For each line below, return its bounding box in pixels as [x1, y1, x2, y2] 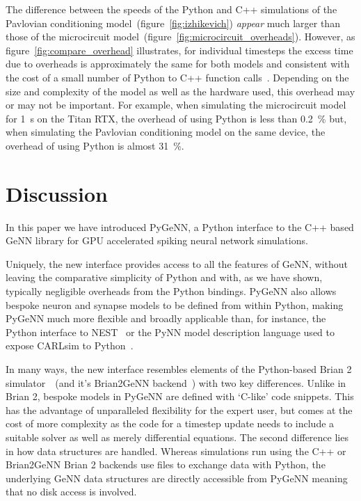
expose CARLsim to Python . [6, 338, 134, 353]
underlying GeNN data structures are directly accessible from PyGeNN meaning [6, 470, 348, 485]
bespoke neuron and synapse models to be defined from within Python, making [6, 297, 344, 312]
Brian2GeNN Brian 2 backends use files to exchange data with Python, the [6, 457, 326, 472]
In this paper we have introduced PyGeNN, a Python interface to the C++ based [6, 219, 354, 234]
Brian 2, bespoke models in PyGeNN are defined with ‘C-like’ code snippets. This [6, 389, 354, 404]
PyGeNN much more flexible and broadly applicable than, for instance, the [6, 311, 326, 326]
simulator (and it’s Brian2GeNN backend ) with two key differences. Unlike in [6, 375, 346, 390]
